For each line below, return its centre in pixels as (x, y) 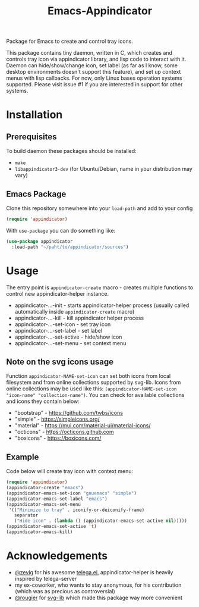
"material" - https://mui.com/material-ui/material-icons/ (83, 425)
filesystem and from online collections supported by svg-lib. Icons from (94, 383)
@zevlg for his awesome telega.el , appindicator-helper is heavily (94, 572)
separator (26, 515)
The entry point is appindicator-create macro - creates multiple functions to (100, 287)
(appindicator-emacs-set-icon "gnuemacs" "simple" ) (71, 493)
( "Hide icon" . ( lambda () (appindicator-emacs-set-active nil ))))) (100, 521)
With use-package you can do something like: (61, 230)
